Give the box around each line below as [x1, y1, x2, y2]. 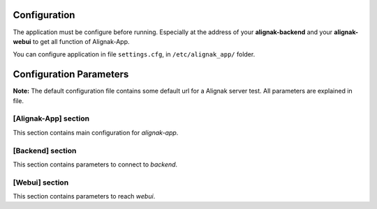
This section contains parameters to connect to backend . [13, 160, 178, 169]
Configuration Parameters [13, 68, 129, 80]
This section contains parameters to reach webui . [13, 192, 156, 201]
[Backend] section [13, 146, 77, 155]
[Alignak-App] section [13, 114, 90, 123]
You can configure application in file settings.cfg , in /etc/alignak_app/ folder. [13, 50, 256, 59]
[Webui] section [13, 178, 69, 187]
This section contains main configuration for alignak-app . [13, 128, 179, 137]
